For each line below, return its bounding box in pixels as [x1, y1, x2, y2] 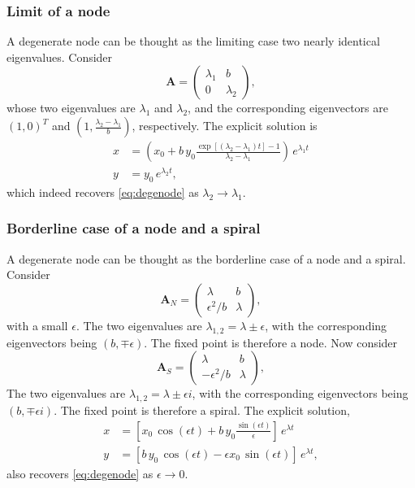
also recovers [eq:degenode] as [6, 464, 153, 481]
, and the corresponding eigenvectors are [188, 99, 388, 116]
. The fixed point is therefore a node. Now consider [144, 333, 398, 351]
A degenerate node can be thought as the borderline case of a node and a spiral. [6, 250, 406, 267]
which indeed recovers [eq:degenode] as [6, 183, 199, 200]
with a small [6, 316, 68, 333]
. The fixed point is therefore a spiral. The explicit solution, [54, 402, 350, 419]
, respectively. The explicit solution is [132, 117, 318, 133]
